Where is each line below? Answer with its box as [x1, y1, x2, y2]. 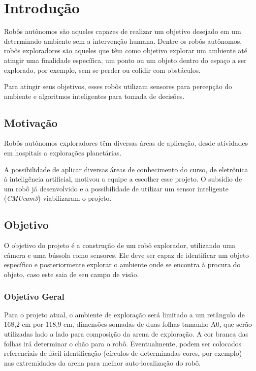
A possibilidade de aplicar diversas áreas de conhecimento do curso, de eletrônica [4, 164, 248, 174]
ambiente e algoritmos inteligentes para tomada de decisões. [4, 91, 185, 101]
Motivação [4, 115, 58, 130]
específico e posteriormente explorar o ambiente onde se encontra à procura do [4, 259, 241, 270]
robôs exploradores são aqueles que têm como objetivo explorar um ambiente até [4, 45, 247, 56]
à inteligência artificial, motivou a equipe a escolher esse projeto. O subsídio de [4, 174, 242, 184]
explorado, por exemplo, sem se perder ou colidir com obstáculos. [4, 64, 201, 75]
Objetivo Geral [4, 290, 64, 302]
